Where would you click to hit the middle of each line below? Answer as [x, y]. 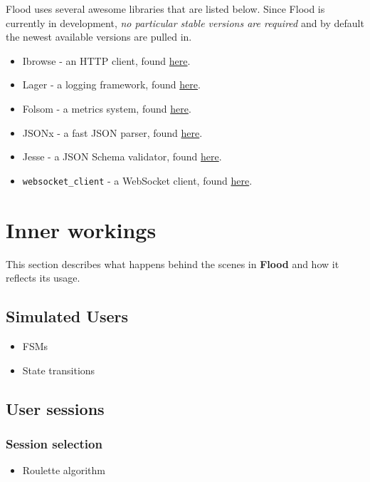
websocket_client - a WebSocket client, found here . [137, 180]
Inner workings [81, 229]
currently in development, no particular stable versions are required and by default [185, 22]
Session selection [54, 443]
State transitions [59, 370]
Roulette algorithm [64, 470]
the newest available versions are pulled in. [99, 37]
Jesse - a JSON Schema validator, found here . [122, 157]
